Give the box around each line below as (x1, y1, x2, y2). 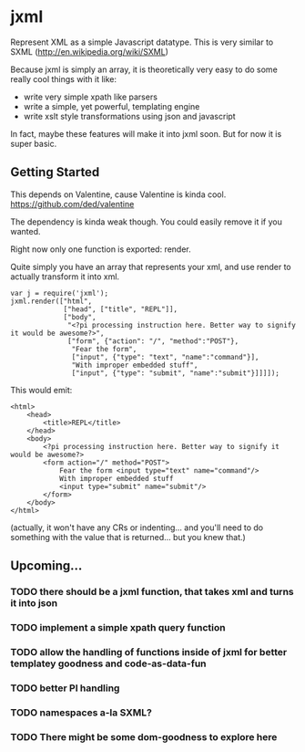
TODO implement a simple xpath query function (10, 621, 226, 633)
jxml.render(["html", (10, 297, 93, 306)
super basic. (10, 138, 57, 149)
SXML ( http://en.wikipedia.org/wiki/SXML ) (10, 46, 169, 57)
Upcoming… (10, 559, 83, 574)
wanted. (10, 225, 41, 236)
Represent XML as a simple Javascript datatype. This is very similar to (10, 37, 274, 47)
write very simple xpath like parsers (23, 91, 158, 102)
